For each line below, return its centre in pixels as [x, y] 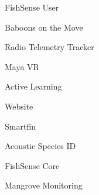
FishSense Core [32, 165]
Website [19, 106]
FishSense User [32, 7]
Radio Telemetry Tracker [49, 47]
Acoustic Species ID [40, 146]
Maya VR [22, 66]
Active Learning [33, 86]
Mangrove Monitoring [44, 185]
